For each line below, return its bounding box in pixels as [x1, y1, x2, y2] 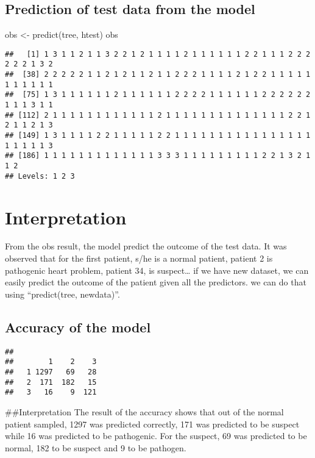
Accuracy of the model [5, 317, 151, 336]
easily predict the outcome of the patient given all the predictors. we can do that [5, 276, 306, 288]
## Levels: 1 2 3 [5, 171, 75, 181]
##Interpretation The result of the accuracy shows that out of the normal [5, 405, 284, 418]
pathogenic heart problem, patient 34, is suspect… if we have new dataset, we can [5, 263, 309, 276]
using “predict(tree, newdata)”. [5, 287, 120, 300]
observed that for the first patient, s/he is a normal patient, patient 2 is [5, 252, 273, 265]
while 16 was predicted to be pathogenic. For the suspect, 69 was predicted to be [5, 429, 307, 442]
